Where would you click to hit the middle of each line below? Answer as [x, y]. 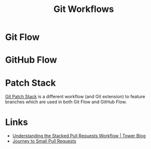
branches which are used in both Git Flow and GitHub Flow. [66, 102]
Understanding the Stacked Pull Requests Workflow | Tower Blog [79, 136]
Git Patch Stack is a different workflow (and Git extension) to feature [75, 97]
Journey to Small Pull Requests [44, 141]
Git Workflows [84, 9]
